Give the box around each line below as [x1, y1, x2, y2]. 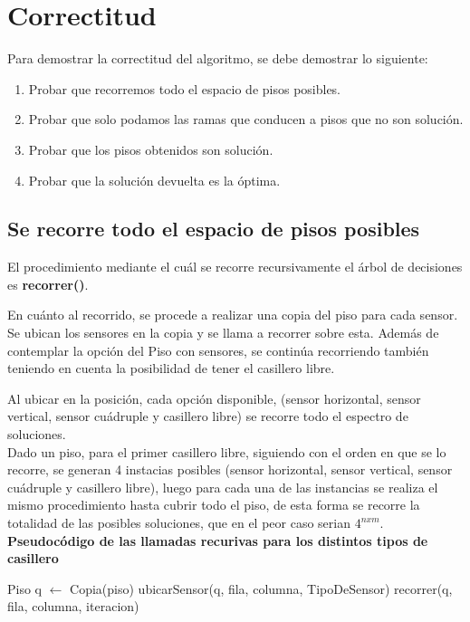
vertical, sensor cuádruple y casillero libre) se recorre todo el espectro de [7, 407, 408, 426]
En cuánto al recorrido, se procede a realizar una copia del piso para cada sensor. [7, 305, 458, 324]
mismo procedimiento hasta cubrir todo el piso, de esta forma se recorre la [7, 495, 420, 514]
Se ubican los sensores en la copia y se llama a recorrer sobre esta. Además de [7, 323, 439, 342]
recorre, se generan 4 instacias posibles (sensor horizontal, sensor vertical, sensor [7, 460, 453, 479]
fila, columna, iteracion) [7, 597, 139, 616]
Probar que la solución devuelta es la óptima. [28, 170, 281, 189]
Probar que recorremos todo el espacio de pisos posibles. [28, 79, 341, 98]
